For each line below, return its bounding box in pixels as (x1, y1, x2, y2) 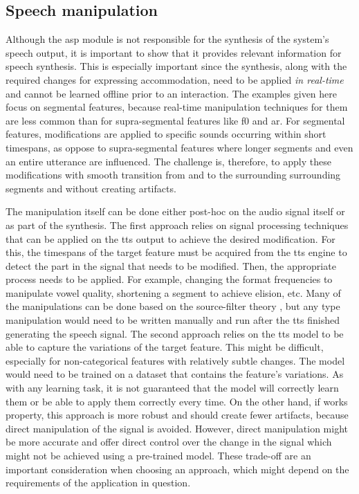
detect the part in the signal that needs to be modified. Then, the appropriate (6, 258, 336, 273)
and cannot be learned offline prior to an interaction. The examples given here (6, 86, 337, 100)
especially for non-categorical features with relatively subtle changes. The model (6, 353, 345, 367)
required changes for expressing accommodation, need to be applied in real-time (6, 72, 344, 86)
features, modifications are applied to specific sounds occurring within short (6, 127, 326, 141)
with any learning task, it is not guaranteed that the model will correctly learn (6, 381, 339, 395)
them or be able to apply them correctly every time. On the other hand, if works (6, 394, 348, 408)
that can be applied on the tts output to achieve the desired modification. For (6, 231, 335, 246)
